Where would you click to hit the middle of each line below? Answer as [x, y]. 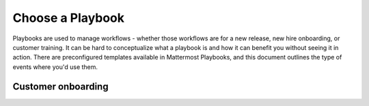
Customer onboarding [60, 87]
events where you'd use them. [55, 67]
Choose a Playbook [69, 18]
